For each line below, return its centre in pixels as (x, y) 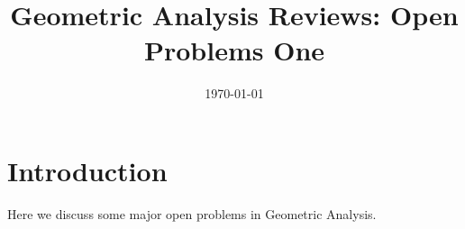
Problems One (234, 50)
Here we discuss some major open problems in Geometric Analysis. (192, 213)
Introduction (87, 170)
